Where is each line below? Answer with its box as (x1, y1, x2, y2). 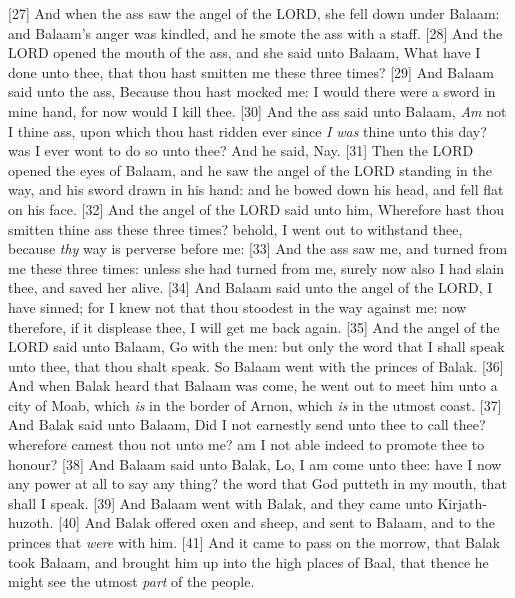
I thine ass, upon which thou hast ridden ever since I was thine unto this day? (8, 120, 487, 141)
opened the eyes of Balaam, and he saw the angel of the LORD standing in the (8, 159, 492, 180)
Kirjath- (437, 492, 487, 513)
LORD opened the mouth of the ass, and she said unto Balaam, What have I (8, 42, 481, 63)
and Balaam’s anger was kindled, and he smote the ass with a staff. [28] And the (8, 22, 503, 43)
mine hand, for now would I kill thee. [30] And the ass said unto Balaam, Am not (8, 100, 507, 121)
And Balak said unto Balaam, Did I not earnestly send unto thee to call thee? (8, 414, 486, 435)
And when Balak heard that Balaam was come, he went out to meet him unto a (8, 375, 498, 396)
